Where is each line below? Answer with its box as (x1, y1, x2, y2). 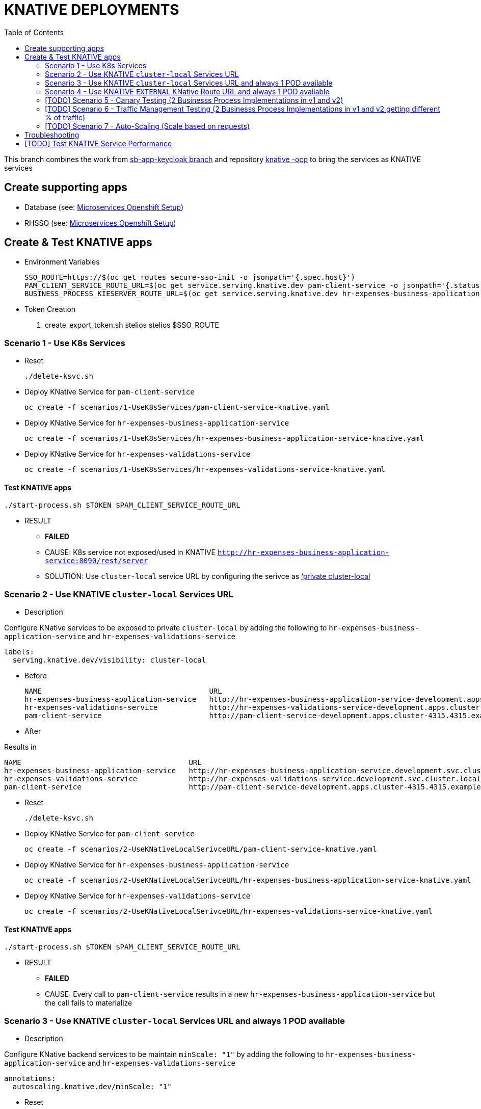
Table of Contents (4, 28, 64, 37)
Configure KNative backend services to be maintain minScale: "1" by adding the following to (4, 1050, 324, 1059)
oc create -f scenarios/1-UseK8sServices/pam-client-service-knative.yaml (24, 403, 330, 412)
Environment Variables (24, 257, 100, 267)
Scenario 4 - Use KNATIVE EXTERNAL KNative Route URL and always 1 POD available (45, 87, 330, 96)
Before (24, 671, 47, 680)
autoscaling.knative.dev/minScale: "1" (12, 1082, 172, 1091)
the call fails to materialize (45, 998, 132, 1008)
